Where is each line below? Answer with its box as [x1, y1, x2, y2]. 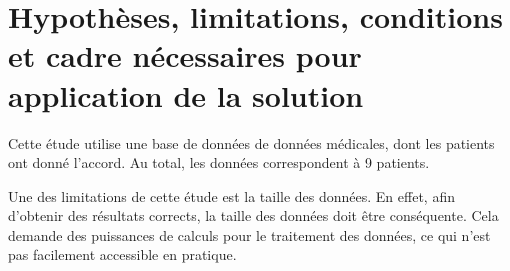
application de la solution [8, 74, 364, 115]
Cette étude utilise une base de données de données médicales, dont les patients [8, 132, 495, 153]
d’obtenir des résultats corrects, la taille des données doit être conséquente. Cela [8, 205, 499, 226]
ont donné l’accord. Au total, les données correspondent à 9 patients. [8, 152, 430, 173]
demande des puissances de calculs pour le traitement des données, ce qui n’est [8, 224, 491, 245]
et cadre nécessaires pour [8, 35, 362, 76]
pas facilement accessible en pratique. [8, 244, 237, 265]
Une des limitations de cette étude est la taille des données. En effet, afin [8, 185, 455, 206]
